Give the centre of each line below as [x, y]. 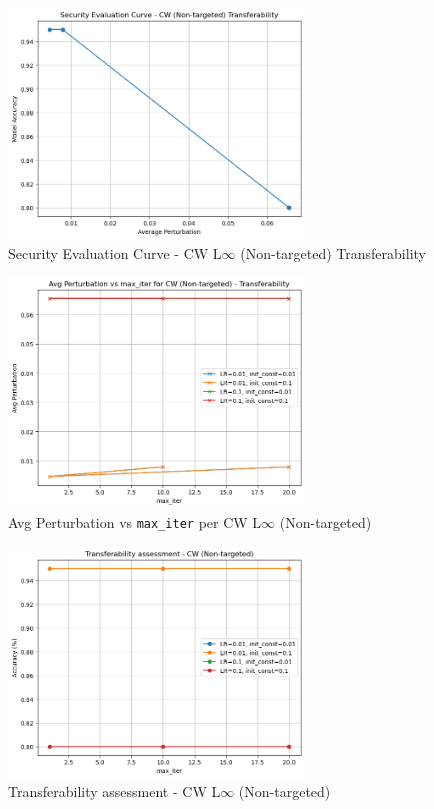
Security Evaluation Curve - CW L [115, 252]
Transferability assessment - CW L [114, 791]
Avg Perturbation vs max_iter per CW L [135, 521]
